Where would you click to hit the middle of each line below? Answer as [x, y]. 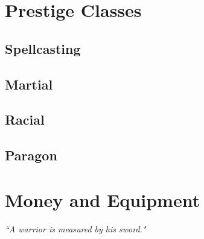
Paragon [31, 155]
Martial [29, 84]
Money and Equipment [103, 199]
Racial [25, 119]
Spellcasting [43, 48]
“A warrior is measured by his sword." [75, 228]
